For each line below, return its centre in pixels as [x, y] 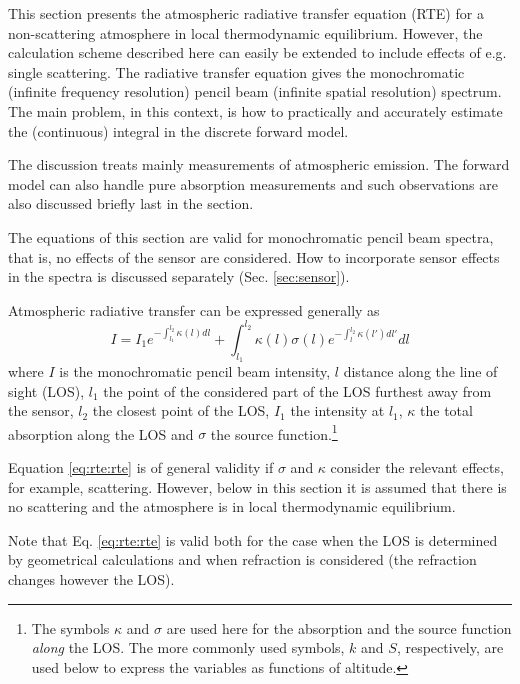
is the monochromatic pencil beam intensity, [195, 371]
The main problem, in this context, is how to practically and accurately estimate [255, 110]
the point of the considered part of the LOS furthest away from [297, 390]
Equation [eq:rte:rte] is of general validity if [141, 467]
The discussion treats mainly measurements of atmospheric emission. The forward [259, 164]
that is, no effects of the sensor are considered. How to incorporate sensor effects [254, 256]
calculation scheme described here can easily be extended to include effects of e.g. [257, 52]
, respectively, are [450, 647]
